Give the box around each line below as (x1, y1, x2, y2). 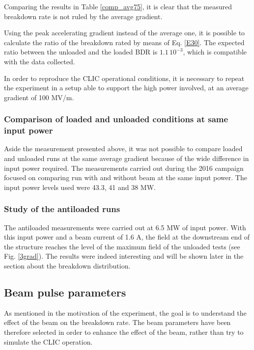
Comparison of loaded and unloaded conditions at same (4, 113, 228, 125)
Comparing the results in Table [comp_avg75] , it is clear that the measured (4, 1, 232, 11)
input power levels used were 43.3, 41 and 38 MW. (4, 182, 156, 192)
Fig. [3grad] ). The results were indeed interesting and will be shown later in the (4, 251, 244, 261)
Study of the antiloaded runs (4, 203, 120, 215)
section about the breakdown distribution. (4, 261, 131, 271)
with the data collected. (4, 56, 75, 66)
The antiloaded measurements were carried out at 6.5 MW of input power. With (4, 222, 246, 232)
